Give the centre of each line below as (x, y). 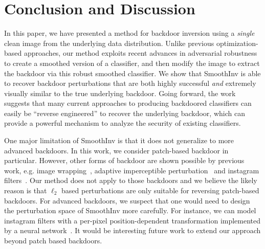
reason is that (26, 190)
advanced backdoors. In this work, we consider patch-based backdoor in (116, 150)
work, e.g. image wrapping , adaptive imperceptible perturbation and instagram (132, 170)
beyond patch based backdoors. (53, 240)
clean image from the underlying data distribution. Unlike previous (109, 43)
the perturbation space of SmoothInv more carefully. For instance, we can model (130, 210)
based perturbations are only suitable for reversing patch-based (160, 190)
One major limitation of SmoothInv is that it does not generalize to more (119, 140)
